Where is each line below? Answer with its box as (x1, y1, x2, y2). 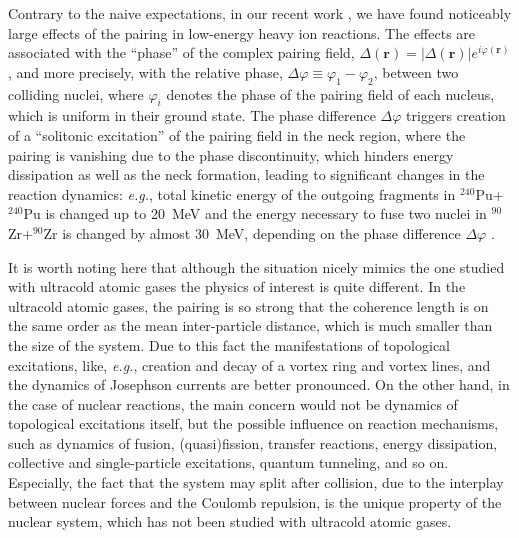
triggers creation (406, 105, 506, 126)
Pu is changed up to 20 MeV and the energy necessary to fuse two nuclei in (23, 203, 487, 224)
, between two (373, 61, 459, 82)
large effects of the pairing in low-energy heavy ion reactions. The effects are (8, 22, 476, 43)
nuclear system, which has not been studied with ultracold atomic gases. (8, 511, 452, 532)
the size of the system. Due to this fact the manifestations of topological (8, 334, 451, 355)
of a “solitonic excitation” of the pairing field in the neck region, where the (8, 124, 466, 145)
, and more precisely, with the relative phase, (8, 61, 283, 82)
